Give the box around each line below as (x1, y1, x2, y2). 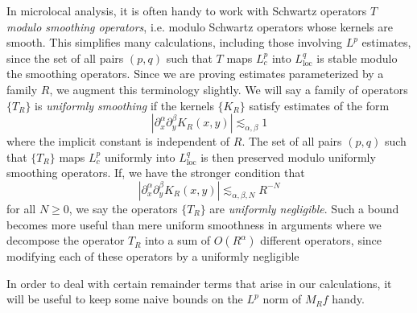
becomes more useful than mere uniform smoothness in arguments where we (6, 216, 382, 233)
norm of (262, 290, 302, 307)
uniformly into (104, 148, 175, 165)
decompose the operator (6, 232, 125, 249)
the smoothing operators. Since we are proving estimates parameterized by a (6, 65, 384, 82)
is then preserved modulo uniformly (200, 148, 376, 165)
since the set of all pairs (6, 49, 124, 66)
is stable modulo (316, 49, 398, 66)
